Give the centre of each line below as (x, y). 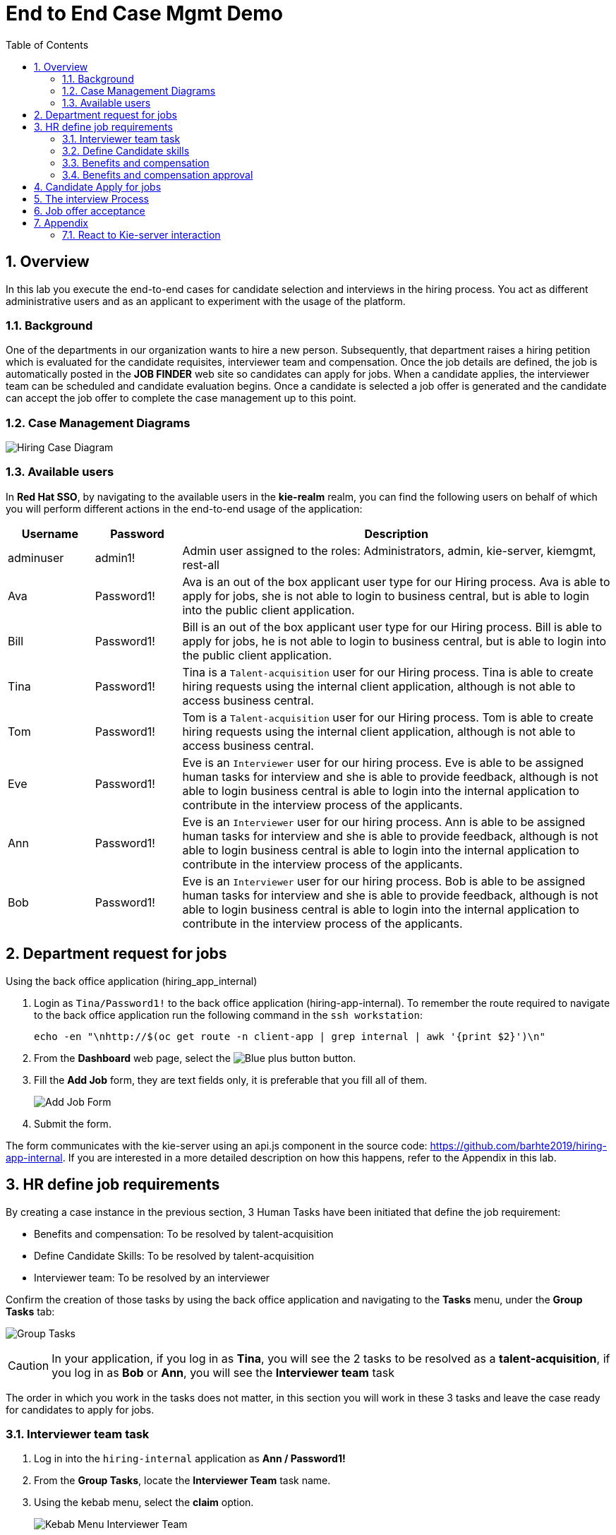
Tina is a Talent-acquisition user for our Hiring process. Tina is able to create (388, 672)
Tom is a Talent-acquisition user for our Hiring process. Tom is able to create (388, 717)
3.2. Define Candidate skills (126, 150)
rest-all (201, 565)
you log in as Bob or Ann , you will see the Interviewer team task (223, 1372)
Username (50, 533)
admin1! (115, 557)
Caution (29, 1365)
